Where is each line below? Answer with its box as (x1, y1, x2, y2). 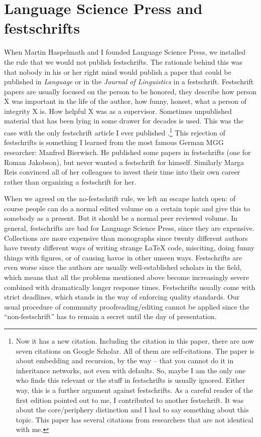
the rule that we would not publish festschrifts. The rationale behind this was (4, 56, 242, 67)
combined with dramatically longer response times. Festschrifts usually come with (4, 281, 255, 292)
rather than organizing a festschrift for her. (4, 176, 137, 187)
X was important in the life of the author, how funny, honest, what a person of (4, 96, 246, 106)
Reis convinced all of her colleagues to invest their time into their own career (4, 167, 240, 177)
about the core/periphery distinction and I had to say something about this (16, 404, 249, 415)
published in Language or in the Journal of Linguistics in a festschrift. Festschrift (4, 76, 254, 87)
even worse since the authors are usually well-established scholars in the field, (4, 262, 242, 272)
